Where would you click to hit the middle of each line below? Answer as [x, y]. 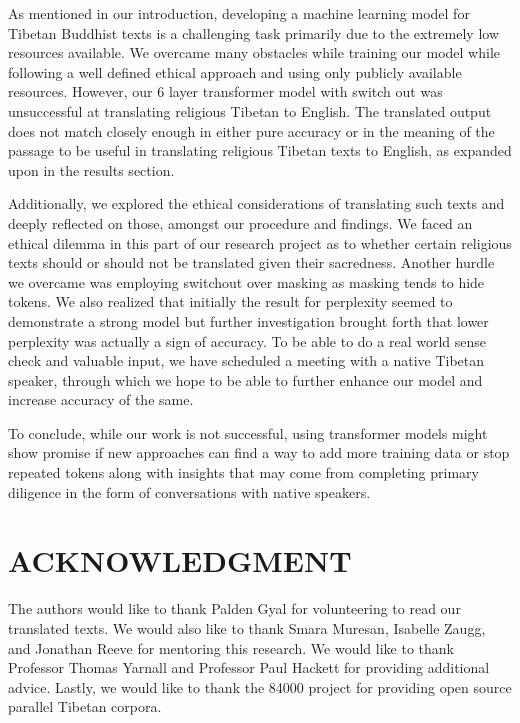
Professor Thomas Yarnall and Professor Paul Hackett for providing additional [249, 667]
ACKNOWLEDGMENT [180, 560]
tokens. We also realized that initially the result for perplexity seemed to [230, 301]
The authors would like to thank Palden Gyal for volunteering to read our [234, 608]
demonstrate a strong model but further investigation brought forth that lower [248, 320]
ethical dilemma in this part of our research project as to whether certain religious [260, 242]
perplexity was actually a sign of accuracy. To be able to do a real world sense [247, 340]
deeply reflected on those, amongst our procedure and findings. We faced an [240, 222]
